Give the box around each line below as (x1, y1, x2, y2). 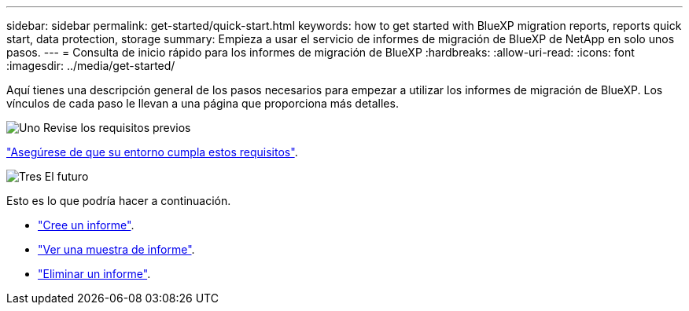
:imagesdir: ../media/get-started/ (6, 59, 175, 72)
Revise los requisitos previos (43, 121, 191, 134)
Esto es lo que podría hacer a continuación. (6, 194, 231, 207)
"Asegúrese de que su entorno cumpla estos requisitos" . (6, 145, 298, 159)
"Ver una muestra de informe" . (38, 243, 195, 256)
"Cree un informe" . (38, 218, 134, 232)
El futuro (44, 170, 89, 183)
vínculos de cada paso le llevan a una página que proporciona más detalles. (6, 97, 399, 110)
